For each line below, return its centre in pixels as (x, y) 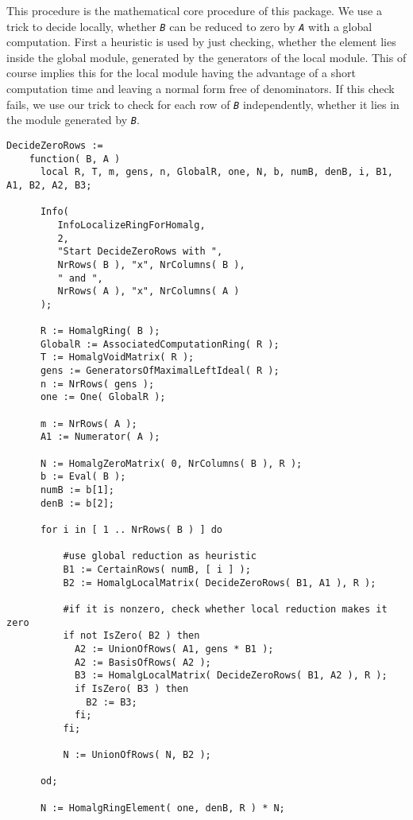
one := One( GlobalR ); (103, 397)
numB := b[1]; (77, 490)
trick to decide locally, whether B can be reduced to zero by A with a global (189, 26)
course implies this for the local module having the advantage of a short (181, 73)
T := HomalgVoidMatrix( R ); (117, 358)
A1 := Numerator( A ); (100, 437)
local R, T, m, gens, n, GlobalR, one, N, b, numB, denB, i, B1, (216, 172)
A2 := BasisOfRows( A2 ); (143, 662)
